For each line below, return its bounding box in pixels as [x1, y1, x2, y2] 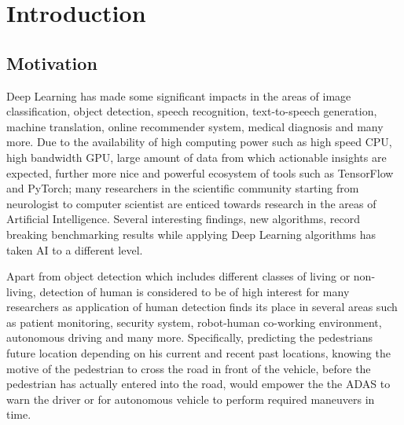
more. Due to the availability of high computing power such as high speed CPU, [6, 134, 392, 150]
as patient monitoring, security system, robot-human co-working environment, [6, 313, 382, 330]
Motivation [6, 50, 97, 75]
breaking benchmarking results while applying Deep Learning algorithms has [6, 225, 376, 242]
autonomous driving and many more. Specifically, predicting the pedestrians [6, 329, 373, 346]
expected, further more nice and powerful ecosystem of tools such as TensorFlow [6, 164, 394, 181]
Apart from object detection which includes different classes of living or [6, 268, 351, 284]
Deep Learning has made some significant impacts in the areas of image [6, 87, 351, 104]
